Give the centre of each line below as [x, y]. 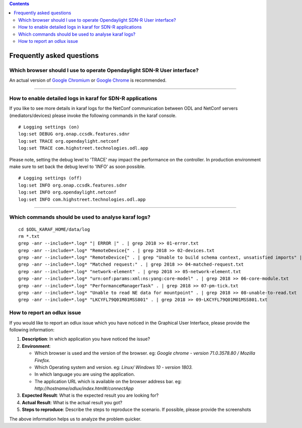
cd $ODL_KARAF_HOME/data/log [54, 229]
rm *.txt [29, 236]
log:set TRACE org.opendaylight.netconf [69, 141]
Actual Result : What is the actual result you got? [72, 402]
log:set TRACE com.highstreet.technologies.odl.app [83, 148]
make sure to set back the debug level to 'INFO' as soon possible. [78, 166]
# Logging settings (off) [50, 178]
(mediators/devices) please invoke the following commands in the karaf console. [93, 115]
